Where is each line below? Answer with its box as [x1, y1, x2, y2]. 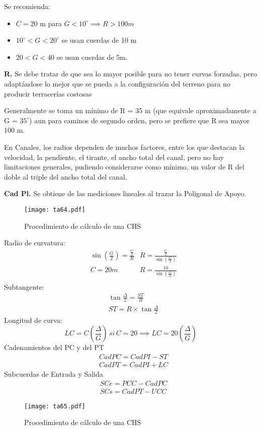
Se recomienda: [4, 1, 50, 11]
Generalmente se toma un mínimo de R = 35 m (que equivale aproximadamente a [4, 105, 256, 116]
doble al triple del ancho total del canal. [4, 171, 127, 182]
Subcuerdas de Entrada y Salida [4, 369, 103, 379]
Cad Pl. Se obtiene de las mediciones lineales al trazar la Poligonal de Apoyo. [4, 188, 246, 199]
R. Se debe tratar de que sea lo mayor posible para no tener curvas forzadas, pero [4, 68, 257, 79]
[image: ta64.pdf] [24, 206, 85, 213]
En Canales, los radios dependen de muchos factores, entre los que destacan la [4, 141, 245, 152]
